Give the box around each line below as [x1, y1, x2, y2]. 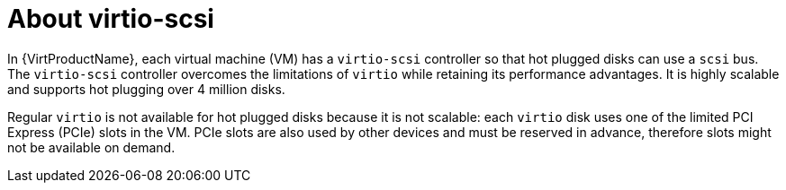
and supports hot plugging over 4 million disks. [7, 81, 285, 97]
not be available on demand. [7, 139, 176, 155]
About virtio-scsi [7, 4, 214, 34]
